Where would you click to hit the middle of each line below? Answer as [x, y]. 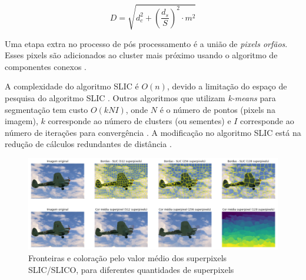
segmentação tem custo [46, 109]
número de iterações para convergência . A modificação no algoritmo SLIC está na [153, 132]
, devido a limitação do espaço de [227, 86]
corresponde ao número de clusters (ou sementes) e [139, 121]
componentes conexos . [46, 66]
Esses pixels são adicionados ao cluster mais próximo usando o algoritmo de [141, 55]
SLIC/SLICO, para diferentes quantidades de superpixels [131, 269]
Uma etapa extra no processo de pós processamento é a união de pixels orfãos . [146, 43]
